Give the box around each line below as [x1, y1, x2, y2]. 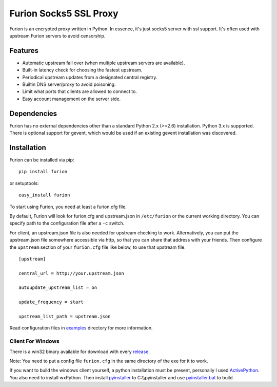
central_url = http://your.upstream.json [18, 270, 124, 276]
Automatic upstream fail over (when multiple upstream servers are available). [22, 60, 185, 66]
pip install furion [18, 169, 68, 175]
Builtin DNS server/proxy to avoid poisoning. [22, 81, 116, 87]
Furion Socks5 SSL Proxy [9, 8, 118, 19]
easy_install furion [18, 192, 70, 198]
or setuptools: [9, 180, 39, 186]
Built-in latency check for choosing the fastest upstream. [22, 67, 143, 73]
